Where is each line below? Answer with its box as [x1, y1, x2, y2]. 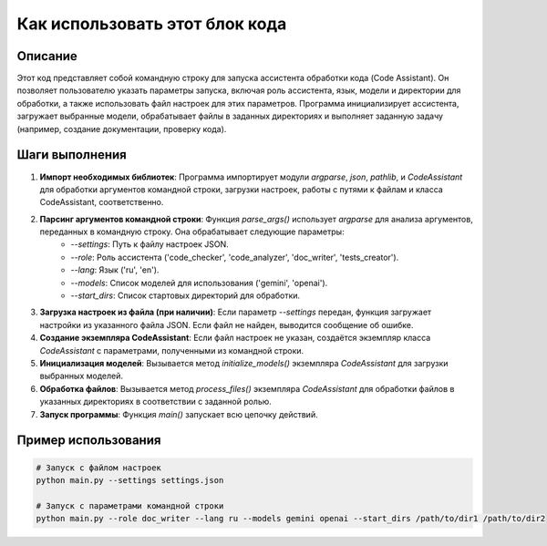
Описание [16, 48, 77, 64]
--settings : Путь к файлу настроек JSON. [70, 239, 230, 250]
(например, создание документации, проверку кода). [16, 123, 227, 134]
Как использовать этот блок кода [16, 14, 287, 34]
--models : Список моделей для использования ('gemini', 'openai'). [70, 277, 328, 288]
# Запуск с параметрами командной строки [36, 500, 224, 510]
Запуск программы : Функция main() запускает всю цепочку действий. [39, 408, 318, 419]
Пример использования [16, 433, 161, 448]
